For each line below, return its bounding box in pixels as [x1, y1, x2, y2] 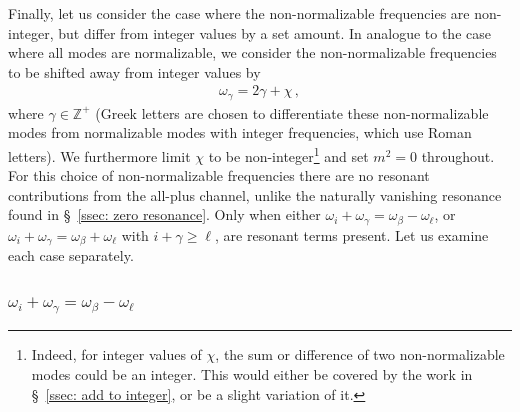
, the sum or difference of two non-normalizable [215, 344, 505, 365]
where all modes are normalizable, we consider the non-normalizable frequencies [8, 42, 497, 63]
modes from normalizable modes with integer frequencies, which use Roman [8, 122, 472, 143]
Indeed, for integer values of [31, 344, 202, 365]
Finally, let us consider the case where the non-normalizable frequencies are [8, 3, 470, 23]
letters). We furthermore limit [8, 145, 191, 166]
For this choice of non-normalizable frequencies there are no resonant [8, 165, 430, 186]
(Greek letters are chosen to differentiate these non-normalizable [95, 102, 489, 123]
